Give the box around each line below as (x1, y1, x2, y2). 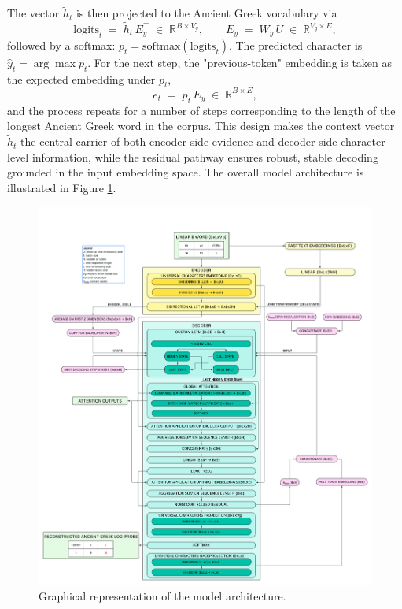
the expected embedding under (7, 70, 156, 87)
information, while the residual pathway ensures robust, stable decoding (31, 148, 378, 165)
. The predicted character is (228, 36, 363, 53)
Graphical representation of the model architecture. (39, 587, 286, 603)
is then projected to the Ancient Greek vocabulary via (76, 5, 337, 21)
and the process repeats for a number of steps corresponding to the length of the (7, 102, 396, 118)
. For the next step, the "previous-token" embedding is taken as (87, 54, 393, 70)
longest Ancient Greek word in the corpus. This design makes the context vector (7, 117, 395, 134)
